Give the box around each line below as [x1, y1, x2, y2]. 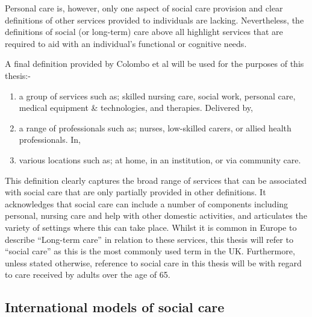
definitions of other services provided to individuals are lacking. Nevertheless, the [5, 13, 304, 26]
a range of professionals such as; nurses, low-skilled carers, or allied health [19, 121, 292, 134]
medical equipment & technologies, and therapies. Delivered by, [19, 101, 253, 114]
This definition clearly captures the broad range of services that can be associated [5, 174, 307, 186]
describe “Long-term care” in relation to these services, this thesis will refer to [5, 233, 293, 245]
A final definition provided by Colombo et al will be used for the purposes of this [5, 57, 304, 70]
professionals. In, [19, 133, 81, 146]
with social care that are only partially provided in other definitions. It [5, 186, 266, 198]
